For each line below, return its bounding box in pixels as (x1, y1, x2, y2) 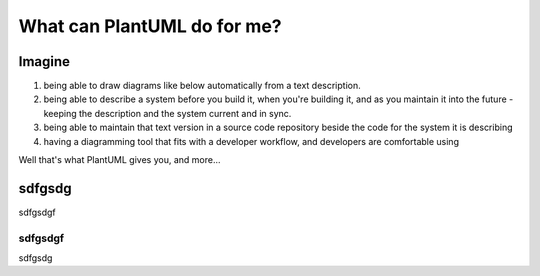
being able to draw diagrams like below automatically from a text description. (43, 80, 361, 92)
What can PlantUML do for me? (18, 15, 282, 37)
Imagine (18, 53, 70, 70)
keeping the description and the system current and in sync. (43, 107, 292, 119)
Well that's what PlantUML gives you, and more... (18, 154, 221, 166)
